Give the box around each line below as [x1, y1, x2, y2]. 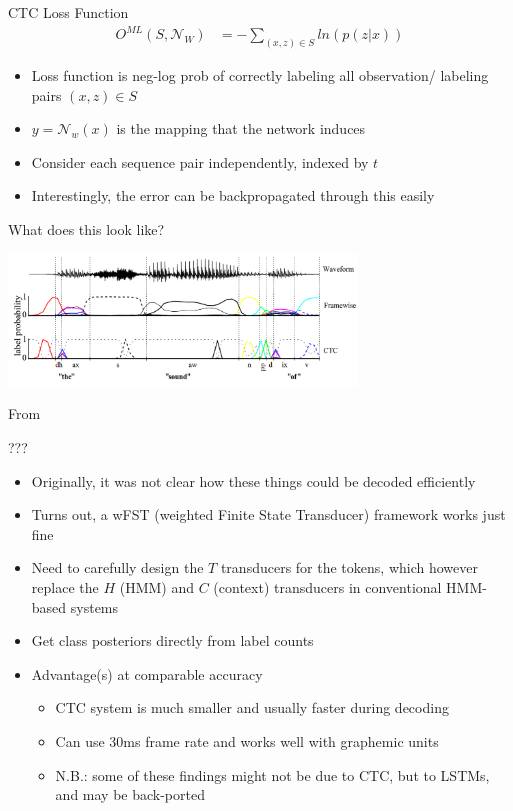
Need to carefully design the [31, 557, 204, 578]
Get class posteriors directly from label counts [31, 630, 314, 651]
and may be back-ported [55, 784, 205, 805]
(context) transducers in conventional [213, 576, 442, 597]
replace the [31, 576, 99, 597]
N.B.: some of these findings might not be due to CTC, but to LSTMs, [55, 764, 490, 785]
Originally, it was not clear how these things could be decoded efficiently [31, 470, 476, 491]
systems [70, 596, 119, 617]
